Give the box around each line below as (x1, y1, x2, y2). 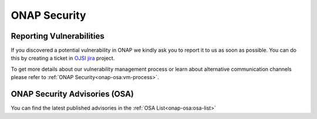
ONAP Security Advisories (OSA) (11, 89, 134, 99)
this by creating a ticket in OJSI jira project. (11, 55, 115, 62)
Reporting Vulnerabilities (11, 31, 105, 41)
